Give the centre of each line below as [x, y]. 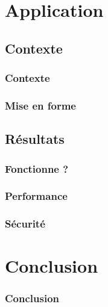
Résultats [35, 139]
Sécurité [25, 224]
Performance [36, 196]
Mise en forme [40, 105]
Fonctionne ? [37, 168]
